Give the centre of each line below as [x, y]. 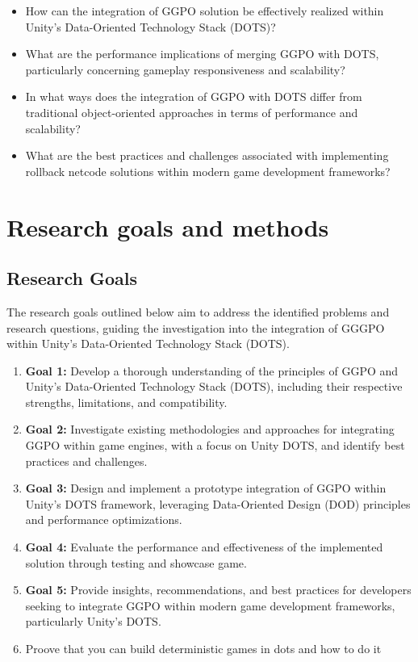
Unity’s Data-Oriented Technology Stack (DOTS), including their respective [214, 386]
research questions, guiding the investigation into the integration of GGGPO [196, 327]
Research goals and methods [168, 226]
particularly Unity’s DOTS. [93, 621]
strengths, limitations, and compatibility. [126, 402]
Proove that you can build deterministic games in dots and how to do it [203, 649]
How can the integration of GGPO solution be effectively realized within [205, 10]
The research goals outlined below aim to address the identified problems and [198, 311]
